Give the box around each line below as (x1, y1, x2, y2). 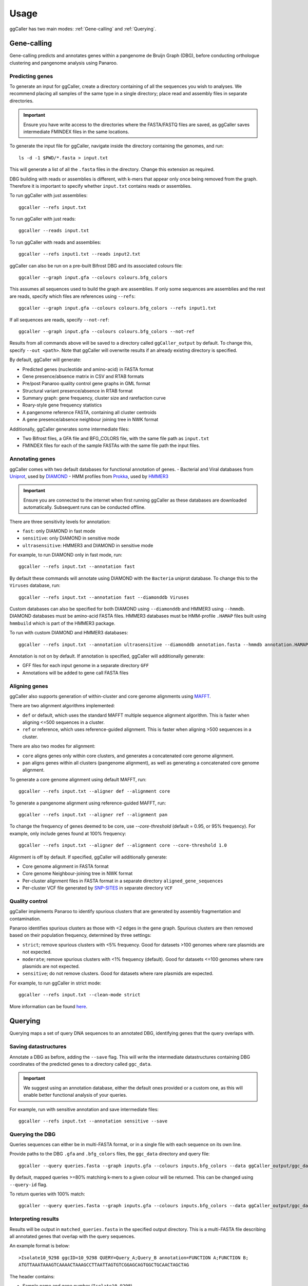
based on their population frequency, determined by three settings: (9, 932, 151, 938)
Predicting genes (9, 73, 53, 80)
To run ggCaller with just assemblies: (9, 192, 88, 199)
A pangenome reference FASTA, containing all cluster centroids (22, 409, 157, 415)
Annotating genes (9, 455, 56, 462)
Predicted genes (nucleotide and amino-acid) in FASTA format (22, 366, 154, 372)
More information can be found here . (9, 1003, 87, 1009)
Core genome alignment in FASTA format (22, 863, 109, 869)
